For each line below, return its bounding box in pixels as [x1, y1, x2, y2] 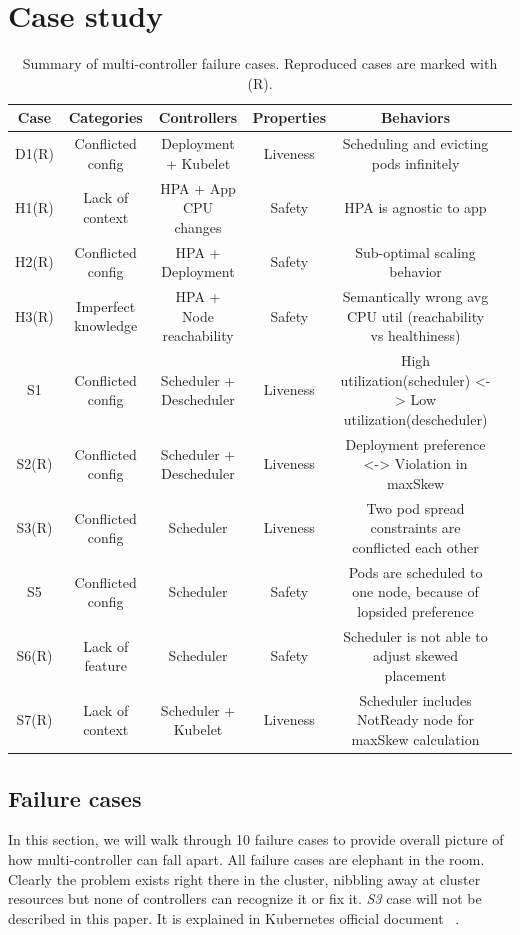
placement [384, 665, 447, 685]
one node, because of [352, 581, 479, 602]
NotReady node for [357, 709, 474, 730]
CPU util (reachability [346, 305, 485, 326]
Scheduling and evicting [342, 133, 489, 154]
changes [174, 216, 222, 237]
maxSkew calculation [351, 729, 480, 750]
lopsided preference [357, 600, 474, 621]
